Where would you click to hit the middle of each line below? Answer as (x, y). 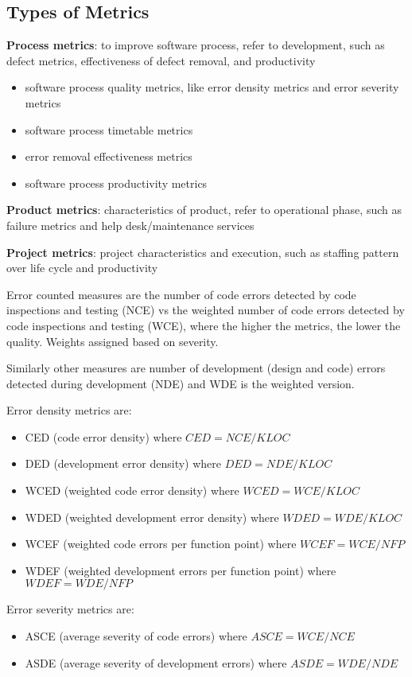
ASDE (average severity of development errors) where (156, 662)
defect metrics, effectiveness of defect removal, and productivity (161, 60)
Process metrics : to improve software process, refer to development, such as (196, 45)
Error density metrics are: (69, 410)
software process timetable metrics (109, 129)
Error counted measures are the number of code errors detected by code (181, 294)
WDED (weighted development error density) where (152, 517)
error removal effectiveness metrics (109, 156)
